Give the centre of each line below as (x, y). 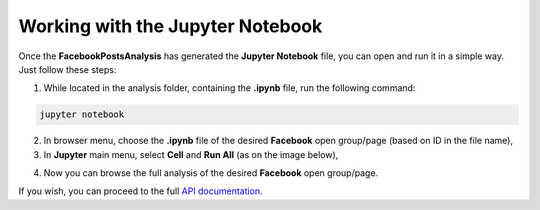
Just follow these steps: (67, 69)
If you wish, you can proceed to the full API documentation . (141, 191)
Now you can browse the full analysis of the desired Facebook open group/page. (211, 173)
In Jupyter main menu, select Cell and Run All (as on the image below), (191, 154)
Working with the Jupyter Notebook (170, 26)
